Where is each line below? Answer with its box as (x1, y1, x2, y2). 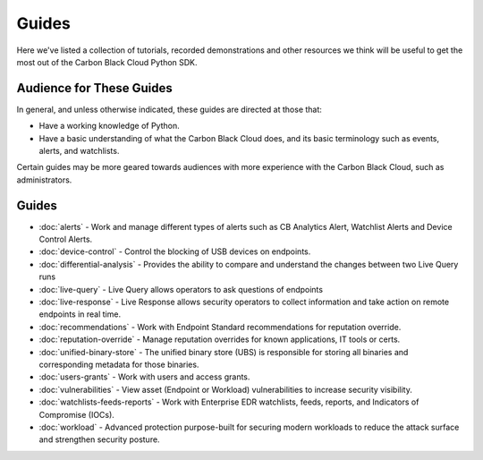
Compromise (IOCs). (38, 409, 115, 420)
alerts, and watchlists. (38, 146, 120, 157)
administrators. (16, 175, 72, 185)
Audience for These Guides (16, 81, 174, 96)
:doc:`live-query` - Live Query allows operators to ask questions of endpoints (38, 284, 324, 294)
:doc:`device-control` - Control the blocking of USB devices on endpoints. (38, 246, 311, 257)
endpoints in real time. (38, 309, 121, 319)
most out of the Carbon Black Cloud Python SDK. (16, 56, 198, 67)
